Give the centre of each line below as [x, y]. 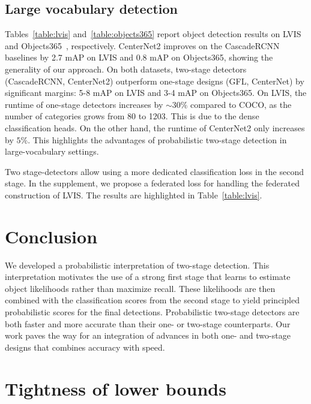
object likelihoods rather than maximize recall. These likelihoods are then [140, 288]
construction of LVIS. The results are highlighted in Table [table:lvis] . [134, 195]
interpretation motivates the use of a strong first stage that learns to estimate [148, 277]
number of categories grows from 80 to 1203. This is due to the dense [132, 116]
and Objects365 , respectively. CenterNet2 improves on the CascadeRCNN [142, 45]
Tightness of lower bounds [116, 388]
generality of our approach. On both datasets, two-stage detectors [126, 69]
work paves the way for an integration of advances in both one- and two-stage [148, 335]
